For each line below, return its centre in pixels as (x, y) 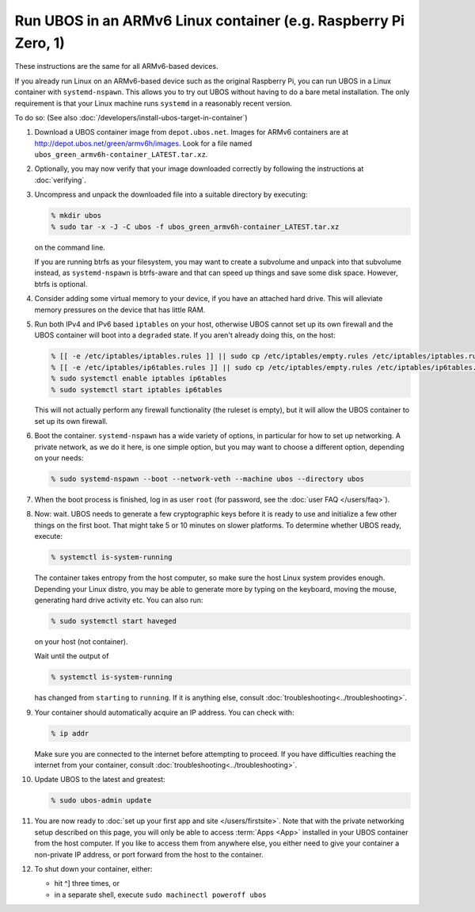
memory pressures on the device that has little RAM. (120, 310)
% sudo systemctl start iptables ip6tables (137, 389)
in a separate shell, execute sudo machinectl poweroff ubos (160, 895)
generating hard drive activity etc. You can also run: (119, 600)
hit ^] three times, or (87, 883)
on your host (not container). (81, 641)
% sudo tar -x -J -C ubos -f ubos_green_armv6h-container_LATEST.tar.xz (195, 227)
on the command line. (70, 247)
